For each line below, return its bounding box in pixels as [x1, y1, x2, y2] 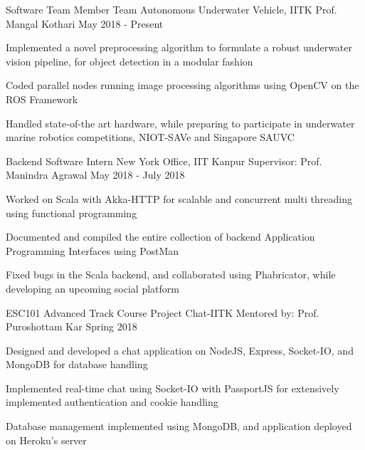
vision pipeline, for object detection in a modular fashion [6, 53, 253, 68]
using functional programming [6, 205, 137, 220]
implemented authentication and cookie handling [6, 394, 218, 409]
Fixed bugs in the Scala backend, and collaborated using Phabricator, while [6, 267, 336, 282]
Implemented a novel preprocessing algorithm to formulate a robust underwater [6, 40, 353, 55]
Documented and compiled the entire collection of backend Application [6, 229, 315, 244]
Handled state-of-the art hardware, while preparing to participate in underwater [6, 115, 355, 130]
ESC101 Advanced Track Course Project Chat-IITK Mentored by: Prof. [6, 305, 319, 320]
